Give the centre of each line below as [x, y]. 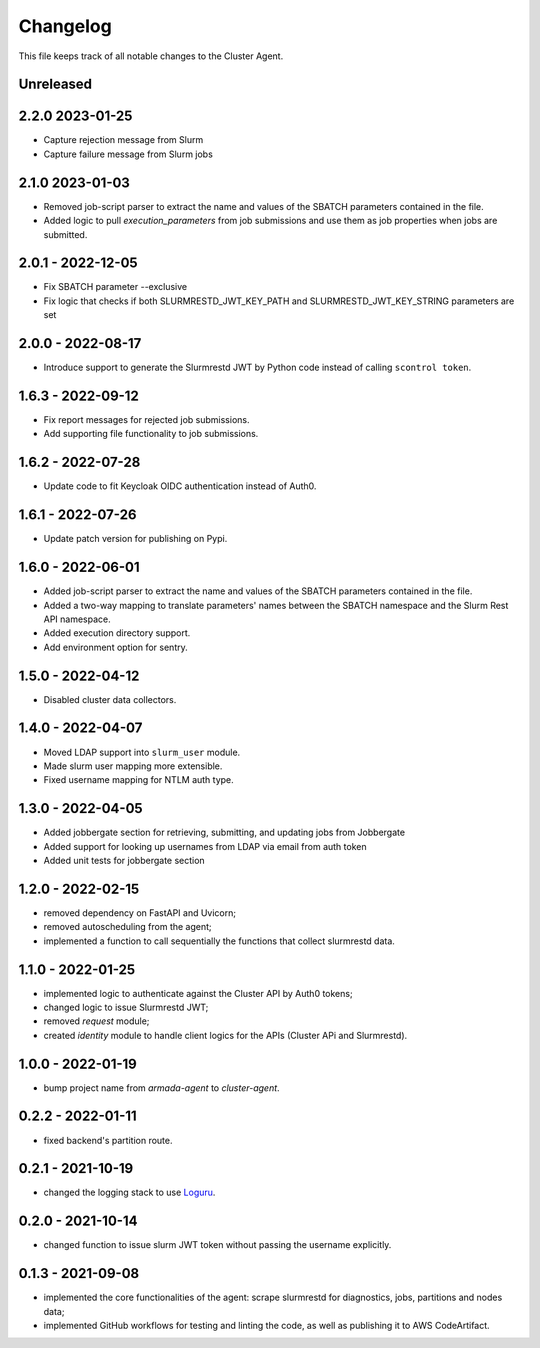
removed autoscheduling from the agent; [127, 927]
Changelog [65, 26]
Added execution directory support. [117, 633]
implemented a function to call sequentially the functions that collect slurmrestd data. [219, 941]
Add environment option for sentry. [116, 647]
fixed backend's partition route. [108, 1140]
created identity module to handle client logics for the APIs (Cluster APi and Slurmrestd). [225, 1035]
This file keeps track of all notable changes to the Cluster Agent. [151, 56]
